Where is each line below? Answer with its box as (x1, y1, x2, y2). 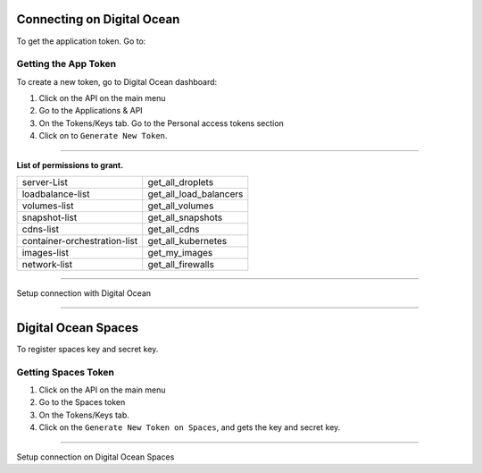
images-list (21, 247, 69, 258)
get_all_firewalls (147, 258, 214, 270)
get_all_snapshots (147, 211, 223, 224)
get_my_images (147, 247, 213, 258)
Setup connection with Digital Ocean (16, 288, 152, 299)
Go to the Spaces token (38, 397, 126, 408)
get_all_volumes (147, 199, 214, 212)
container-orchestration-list (21, 235, 138, 247)
